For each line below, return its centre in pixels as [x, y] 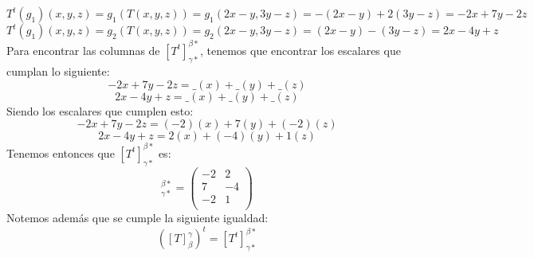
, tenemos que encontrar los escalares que [300, 50]
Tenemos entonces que [61, 152]
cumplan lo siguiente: [58, 71]
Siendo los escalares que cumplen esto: [100, 110]
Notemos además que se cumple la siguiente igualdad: [137, 217]
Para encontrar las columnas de [83, 50]
